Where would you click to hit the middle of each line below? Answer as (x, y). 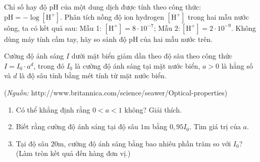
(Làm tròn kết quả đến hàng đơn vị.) (73, 153)
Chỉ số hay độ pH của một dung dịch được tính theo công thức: (103, 7)
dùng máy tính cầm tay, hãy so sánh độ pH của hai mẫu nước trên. (108, 39)
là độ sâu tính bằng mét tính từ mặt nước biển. (93, 75)
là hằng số (237, 65)
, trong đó (49, 65)
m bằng (156, 126)
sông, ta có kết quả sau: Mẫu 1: (53, 28)
